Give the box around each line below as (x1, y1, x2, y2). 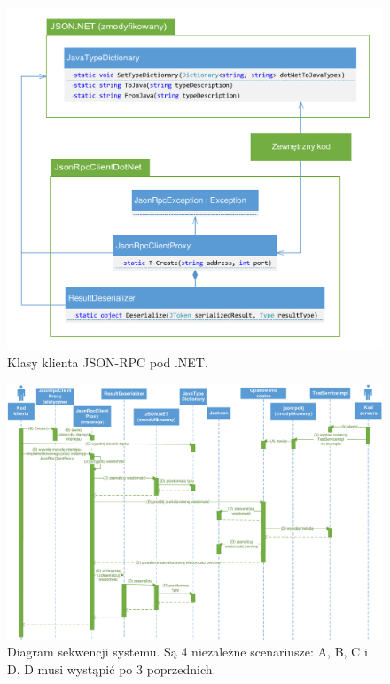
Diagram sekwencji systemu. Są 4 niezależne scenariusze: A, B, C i (7, 642, 368, 661)
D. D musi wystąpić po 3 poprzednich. (7, 659, 216, 678)
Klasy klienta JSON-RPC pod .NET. (7, 352, 208, 371)
